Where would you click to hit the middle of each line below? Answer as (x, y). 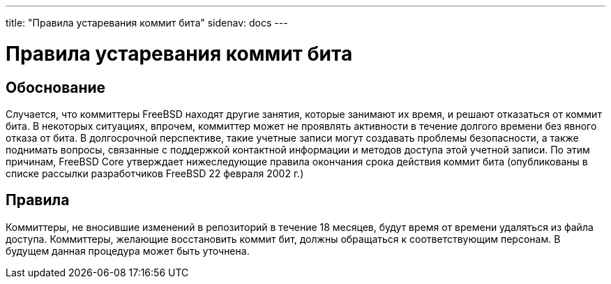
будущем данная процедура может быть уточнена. (128, 251)
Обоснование (56, 87)
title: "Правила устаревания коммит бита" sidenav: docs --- (147, 23)
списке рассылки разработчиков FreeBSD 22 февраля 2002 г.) (155, 173)
